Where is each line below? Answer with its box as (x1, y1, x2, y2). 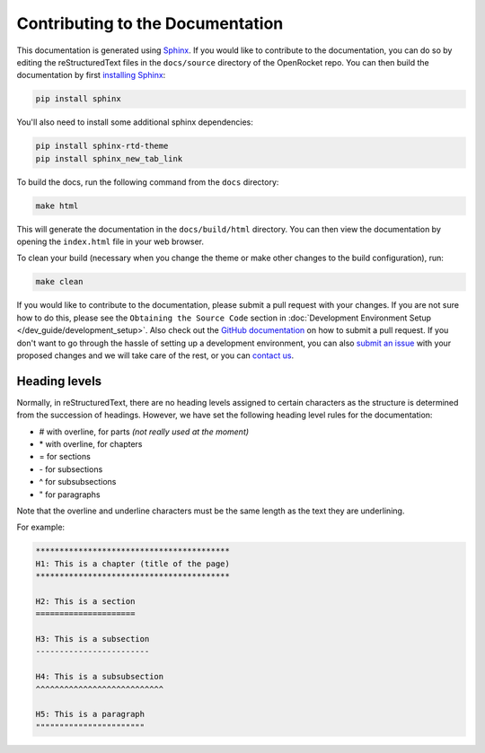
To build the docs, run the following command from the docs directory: (16, 176, 279, 188)
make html (35, 200, 79, 211)
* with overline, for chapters (39, 439, 143, 450)
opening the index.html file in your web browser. (16, 236, 204, 247)
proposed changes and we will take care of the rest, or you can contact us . (16, 350, 295, 361)
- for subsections (39, 463, 103, 475)
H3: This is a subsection (35, 634, 150, 644)
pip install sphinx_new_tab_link (35, 153, 183, 163)
